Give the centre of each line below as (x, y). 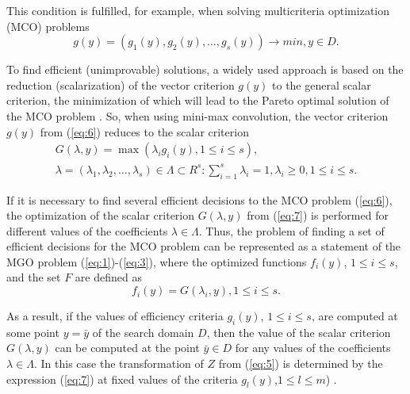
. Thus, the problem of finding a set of (291, 230)
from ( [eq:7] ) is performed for (318, 215)
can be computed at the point (127, 348)
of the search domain (143, 332)
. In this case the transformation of (119, 363)
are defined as (108, 277)
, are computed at (354, 316)
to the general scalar (322, 84)
